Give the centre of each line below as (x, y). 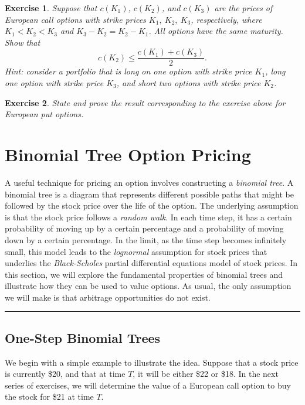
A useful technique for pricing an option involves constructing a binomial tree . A (149, 182)
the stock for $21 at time (49, 397)
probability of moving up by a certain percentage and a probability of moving (144, 228)
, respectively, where (226, 19)
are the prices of (243, 8)
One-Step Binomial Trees (83, 337)
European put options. (44, 114)
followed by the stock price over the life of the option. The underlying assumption (152, 205)
